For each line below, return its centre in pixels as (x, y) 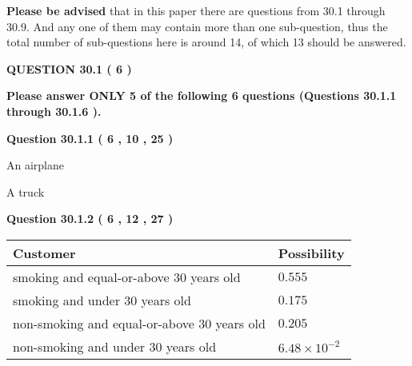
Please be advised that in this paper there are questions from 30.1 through (196, 10)
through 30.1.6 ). (54, 111)
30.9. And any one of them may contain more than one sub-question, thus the (197, 26)
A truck (26, 191)
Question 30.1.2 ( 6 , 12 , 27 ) (90, 219)
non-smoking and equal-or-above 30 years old (139, 323)
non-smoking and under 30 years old (115, 346)
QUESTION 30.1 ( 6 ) (69, 68)
